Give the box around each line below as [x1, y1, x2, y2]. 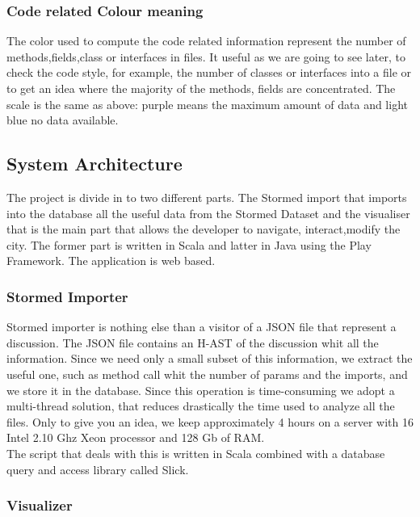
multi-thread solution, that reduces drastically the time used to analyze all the [6, 397, 395, 414]
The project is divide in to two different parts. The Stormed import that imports [6, 188, 407, 205]
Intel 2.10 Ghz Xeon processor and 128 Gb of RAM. [6, 429, 265, 446]
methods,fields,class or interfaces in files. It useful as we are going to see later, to [6, 48, 405, 65]
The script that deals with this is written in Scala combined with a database [6, 444, 385, 461]
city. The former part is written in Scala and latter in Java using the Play [6, 236, 372, 253]
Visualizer [6, 495, 73, 515]
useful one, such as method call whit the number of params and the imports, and [6, 365, 408, 382]
